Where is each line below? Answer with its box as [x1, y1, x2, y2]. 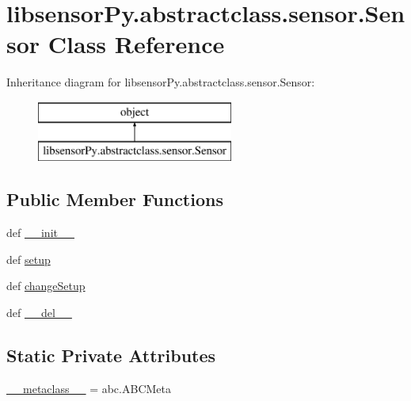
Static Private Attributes [6, 343, 216, 368]
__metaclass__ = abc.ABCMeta [6, 380, 171, 396]
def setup [6, 250, 51, 267]
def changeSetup [6, 277, 86, 294]
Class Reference [48, 28, 225, 60]
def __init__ [6, 224, 74, 241]
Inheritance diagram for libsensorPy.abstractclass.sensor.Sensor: [6, 74, 315, 90]
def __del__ [6, 304, 72, 321]
